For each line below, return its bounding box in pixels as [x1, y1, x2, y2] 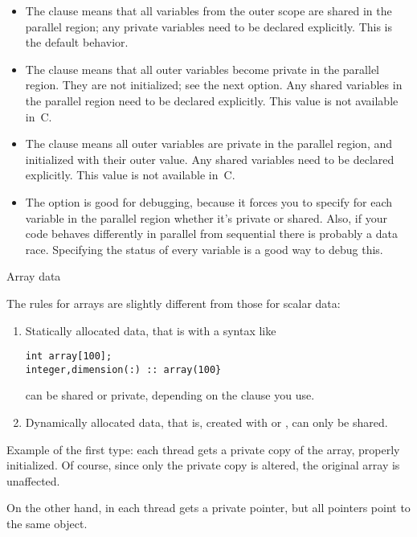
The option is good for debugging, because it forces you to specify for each [25, 193, 392, 210]
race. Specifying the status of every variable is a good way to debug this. [25, 240, 383, 257]
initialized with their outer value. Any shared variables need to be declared [25, 150, 395, 167]
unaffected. [6, 472, 60, 489]
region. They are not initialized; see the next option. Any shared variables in [25, 76, 403, 93]
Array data [6, 268, 61, 285]
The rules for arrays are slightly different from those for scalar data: [6, 294, 341, 311]
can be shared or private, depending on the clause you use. [25, 387, 315, 404]
